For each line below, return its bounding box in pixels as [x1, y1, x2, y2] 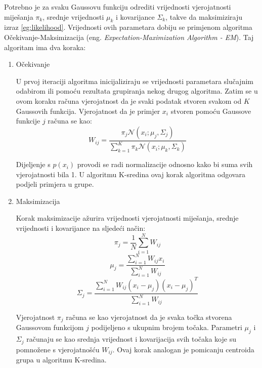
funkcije [16, 115, 40, 126]
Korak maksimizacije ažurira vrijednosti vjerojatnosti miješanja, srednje [16, 213, 239, 223]
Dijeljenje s [16, 159, 51, 170]
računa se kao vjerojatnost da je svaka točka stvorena [66, 311, 232, 322]
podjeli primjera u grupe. [16, 179, 94, 189]
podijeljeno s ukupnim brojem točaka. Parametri [91, 322, 242, 333]
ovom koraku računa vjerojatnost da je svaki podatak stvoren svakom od [16, 95, 242, 106]
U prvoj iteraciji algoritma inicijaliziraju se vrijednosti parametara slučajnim [16, 75, 253, 86]
